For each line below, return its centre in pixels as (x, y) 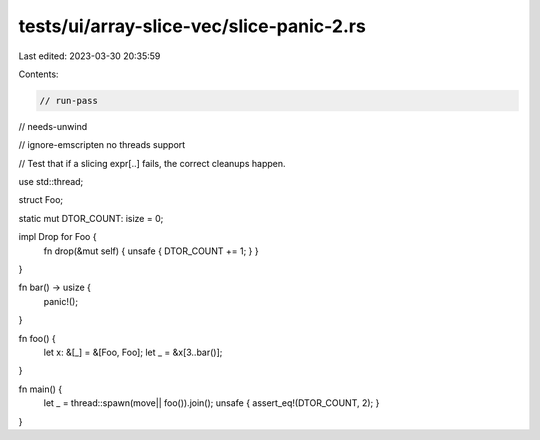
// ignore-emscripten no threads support (102, 145)
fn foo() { (37, 338)
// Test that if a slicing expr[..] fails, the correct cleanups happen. (152, 163)
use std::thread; (51, 182)
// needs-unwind (53, 126)
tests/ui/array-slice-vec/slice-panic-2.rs (192, 26)
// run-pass (69, 100)
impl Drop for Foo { (57, 237)
